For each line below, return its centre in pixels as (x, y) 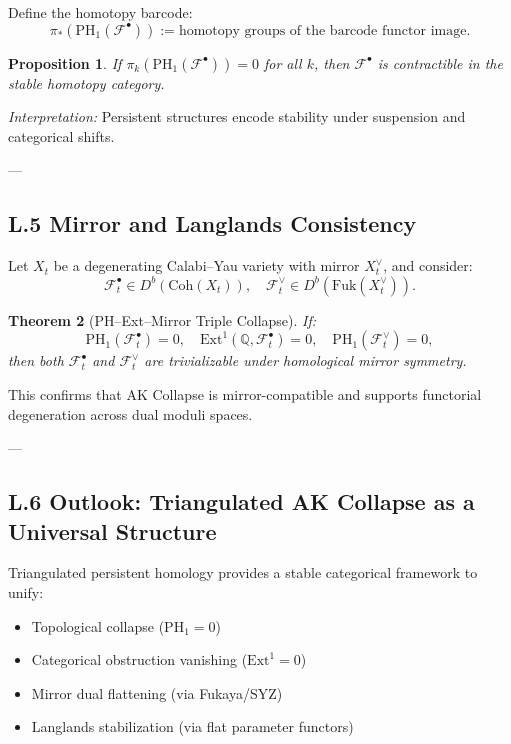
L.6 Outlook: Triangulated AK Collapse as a (241, 501)
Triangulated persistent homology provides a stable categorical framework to (243, 572)
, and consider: (428, 265)
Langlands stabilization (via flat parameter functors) (192, 726)
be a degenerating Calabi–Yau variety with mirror (206, 265)
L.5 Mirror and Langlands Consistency (212, 223)
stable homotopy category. (86, 82)
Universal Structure (112, 530)
